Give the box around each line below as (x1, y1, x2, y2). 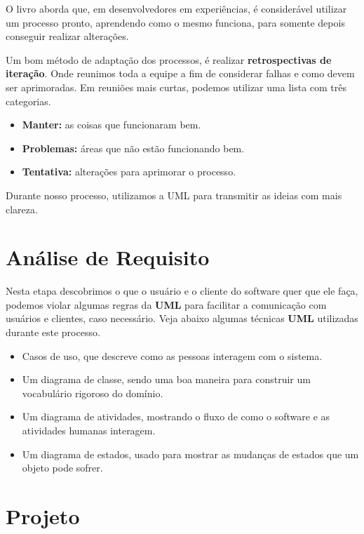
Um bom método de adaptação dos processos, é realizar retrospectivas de (6, 52, 332, 67)
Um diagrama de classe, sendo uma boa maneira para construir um (22, 372, 311, 387)
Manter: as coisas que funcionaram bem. (22, 117, 201, 132)
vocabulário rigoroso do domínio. (22, 385, 163, 400)
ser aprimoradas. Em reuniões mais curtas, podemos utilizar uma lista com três (6, 79, 346, 94)
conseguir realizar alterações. (6, 29, 129, 44)
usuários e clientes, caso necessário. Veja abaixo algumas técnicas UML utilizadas (6, 311, 358, 326)
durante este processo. (6, 325, 100, 340)
